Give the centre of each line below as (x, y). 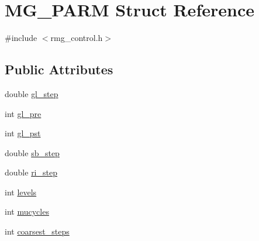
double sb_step (32, 152)
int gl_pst (23, 133)
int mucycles (27, 211)
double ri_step (31, 172)
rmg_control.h (77, 38)
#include (21, 38)
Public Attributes (59, 69)
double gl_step (32, 93)
